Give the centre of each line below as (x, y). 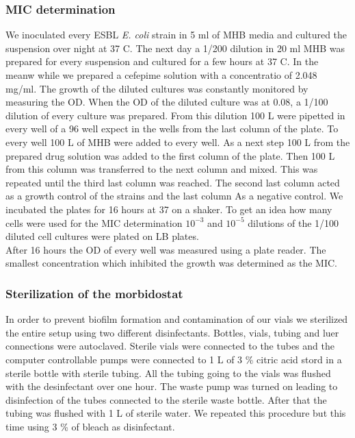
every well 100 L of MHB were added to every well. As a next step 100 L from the (178, 142)
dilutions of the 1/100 (293, 222)
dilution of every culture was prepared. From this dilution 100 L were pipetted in (175, 115)
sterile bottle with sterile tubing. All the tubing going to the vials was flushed (168, 373)
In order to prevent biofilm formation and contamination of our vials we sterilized (177, 319)
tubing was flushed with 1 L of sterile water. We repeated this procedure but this (176, 413)
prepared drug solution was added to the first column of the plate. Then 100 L (170, 155)
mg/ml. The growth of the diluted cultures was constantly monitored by (157, 88)
